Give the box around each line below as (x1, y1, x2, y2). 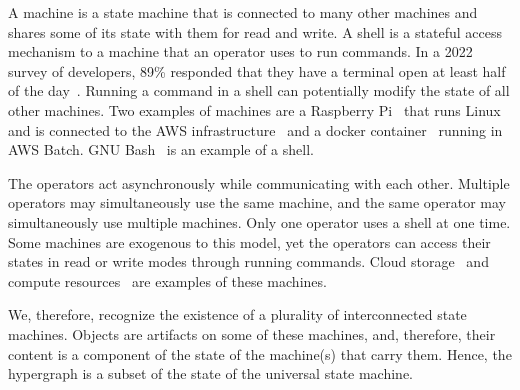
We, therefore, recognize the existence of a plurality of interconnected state (8, 304, 467, 325)
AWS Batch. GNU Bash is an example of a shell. (8, 139, 314, 160)
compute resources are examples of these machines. (8, 270, 327, 291)
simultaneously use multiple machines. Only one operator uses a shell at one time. (8, 211, 511, 232)
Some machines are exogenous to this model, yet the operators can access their (8, 231, 491, 252)
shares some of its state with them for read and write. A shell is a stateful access (8, 21, 502, 42)
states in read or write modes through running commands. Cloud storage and (8, 251, 489, 272)
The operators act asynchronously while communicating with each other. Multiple (8, 172, 510, 193)
